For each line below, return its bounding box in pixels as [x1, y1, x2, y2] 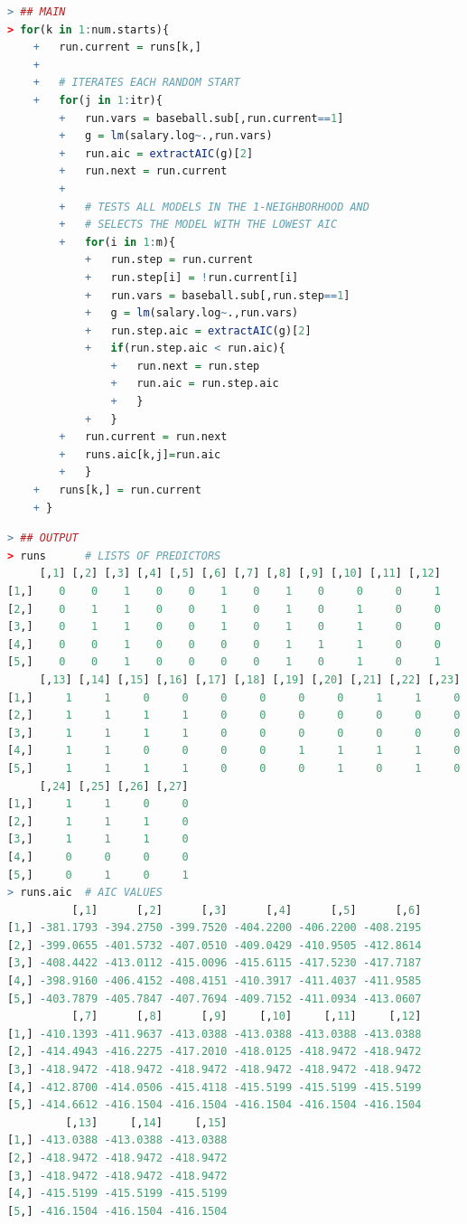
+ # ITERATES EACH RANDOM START [33, 76, 240, 89]
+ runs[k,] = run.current [33, 484, 201, 497]
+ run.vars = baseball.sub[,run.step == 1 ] [84, 288, 350, 302]
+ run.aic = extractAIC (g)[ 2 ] [59, 146, 254, 160]
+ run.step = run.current [84, 253, 254, 267]
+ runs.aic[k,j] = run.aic [59, 447, 221, 461]
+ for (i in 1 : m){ [59, 235, 176, 249]
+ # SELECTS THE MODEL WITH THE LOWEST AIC [59, 218, 338, 231]
